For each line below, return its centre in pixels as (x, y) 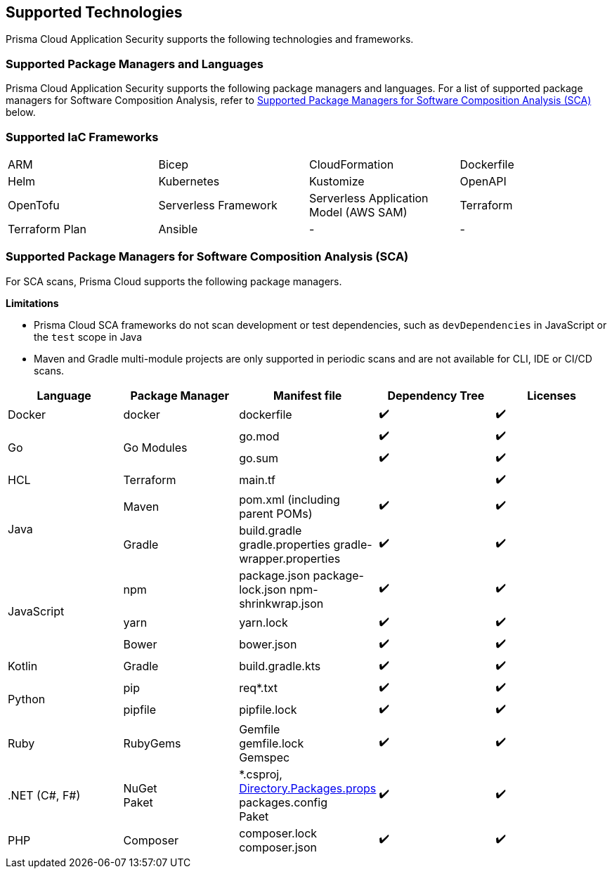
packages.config (283, 802)
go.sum (259, 458)
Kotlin (23, 666)
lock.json (263, 589)
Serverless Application (369, 198)
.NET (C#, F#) (44, 795)
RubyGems (152, 743)
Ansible (178, 229)
